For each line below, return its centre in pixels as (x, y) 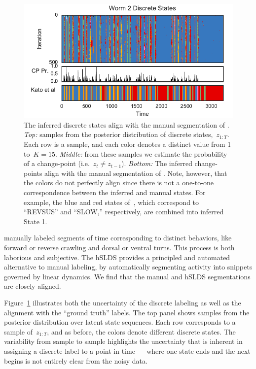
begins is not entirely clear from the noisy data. (76, 360)
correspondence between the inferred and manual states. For (115, 192)
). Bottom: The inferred (157, 163)
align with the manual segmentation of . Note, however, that (136, 173)
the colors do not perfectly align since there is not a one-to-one (119, 183)
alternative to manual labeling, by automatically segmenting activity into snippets (128, 267)
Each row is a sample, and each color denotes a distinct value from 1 (128, 144)
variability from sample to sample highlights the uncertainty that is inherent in (123, 341)
